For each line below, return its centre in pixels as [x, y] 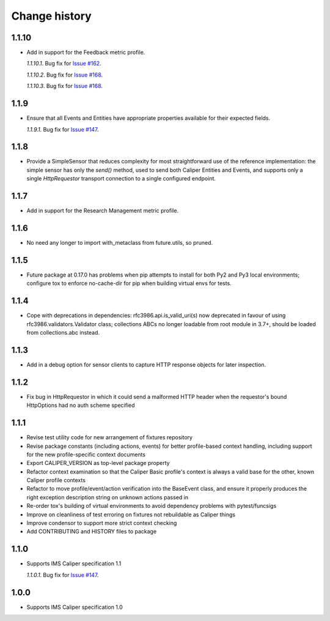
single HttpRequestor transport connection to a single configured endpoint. [121, 179]
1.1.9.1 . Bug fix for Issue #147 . [63, 129]
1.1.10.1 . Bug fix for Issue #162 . [64, 64]
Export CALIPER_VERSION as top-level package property [98, 463]
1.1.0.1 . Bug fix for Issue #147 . [63, 575]
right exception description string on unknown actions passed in [108, 497]
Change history [51, 16]
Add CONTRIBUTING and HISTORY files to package [92, 532]
